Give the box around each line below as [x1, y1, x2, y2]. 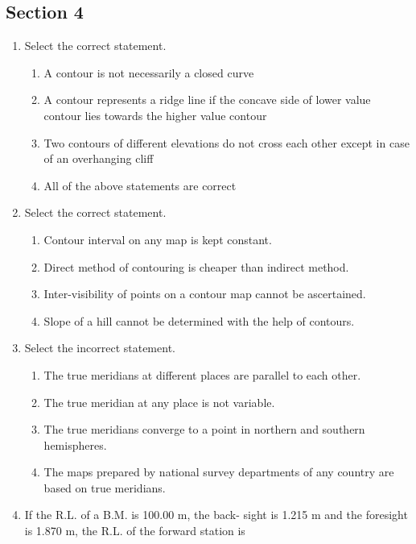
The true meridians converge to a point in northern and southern [43, 421, 365, 438]
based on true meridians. [43, 479, 166, 496]
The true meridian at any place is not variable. [43, 393, 275, 410]
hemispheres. [43, 436, 107, 453]
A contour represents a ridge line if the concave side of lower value [43, 91, 371, 108]
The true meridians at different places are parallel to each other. [43, 366, 361, 383]
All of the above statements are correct [43, 176, 237, 193]
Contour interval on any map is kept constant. [43, 230, 272, 247]
